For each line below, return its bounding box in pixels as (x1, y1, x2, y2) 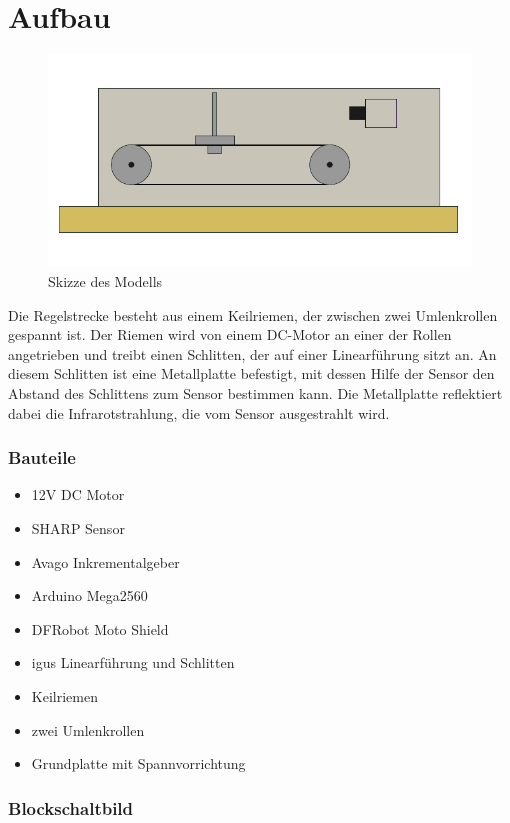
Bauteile (8, 445, 76, 470)
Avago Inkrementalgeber (31, 551, 180, 572)
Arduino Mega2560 (31, 585, 148, 606)
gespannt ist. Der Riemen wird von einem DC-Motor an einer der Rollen (8, 324, 452, 345)
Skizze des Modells (48, 271, 163, 292)
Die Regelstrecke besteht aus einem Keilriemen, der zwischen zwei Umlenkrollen (8, 304, 498, 325)
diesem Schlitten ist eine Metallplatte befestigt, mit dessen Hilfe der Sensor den (8, 363, 495, 384)
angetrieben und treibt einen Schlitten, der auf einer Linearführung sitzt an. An (8, 343, 497, 364)
